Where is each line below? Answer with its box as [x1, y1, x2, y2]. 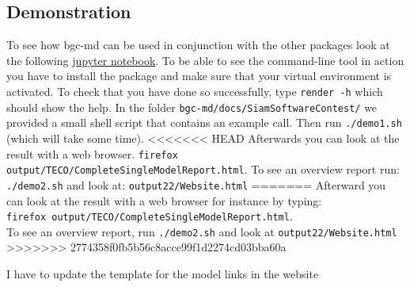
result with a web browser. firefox [6, 145, 178, 162]
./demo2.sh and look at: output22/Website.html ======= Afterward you [6, 176, 386, 193]
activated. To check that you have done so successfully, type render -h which [6, 82, 383, 99]
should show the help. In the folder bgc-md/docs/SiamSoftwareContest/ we [6, 98, 378, 115]
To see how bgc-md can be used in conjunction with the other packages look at [6, 36, 390, 53]
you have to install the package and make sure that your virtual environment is [6, 67, 392, 84]
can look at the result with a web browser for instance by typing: [6, 192, 322, 209]
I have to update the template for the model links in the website [6, 266, 319, 282]
